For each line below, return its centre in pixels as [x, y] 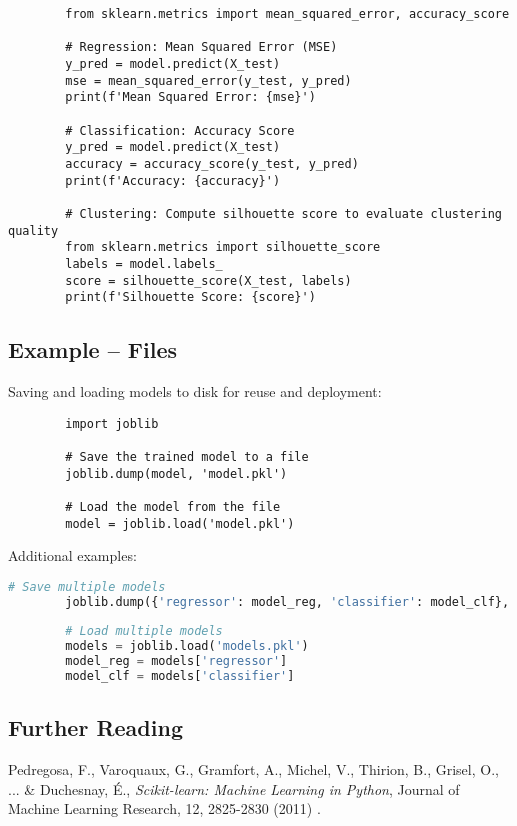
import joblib [112, 423]
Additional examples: [72, 555]
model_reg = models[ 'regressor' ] [176, 661]
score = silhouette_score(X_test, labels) [208, 280]
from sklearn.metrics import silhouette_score [223, 247]
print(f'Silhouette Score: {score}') [190, 297]
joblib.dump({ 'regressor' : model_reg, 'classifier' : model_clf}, [287, 601]
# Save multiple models [87, 586]
